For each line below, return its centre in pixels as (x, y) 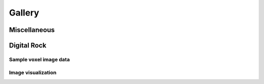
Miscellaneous (32, 30)
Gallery (24, 13)
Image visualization (33, 72)
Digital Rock (28, 45)
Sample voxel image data (40, 59)
